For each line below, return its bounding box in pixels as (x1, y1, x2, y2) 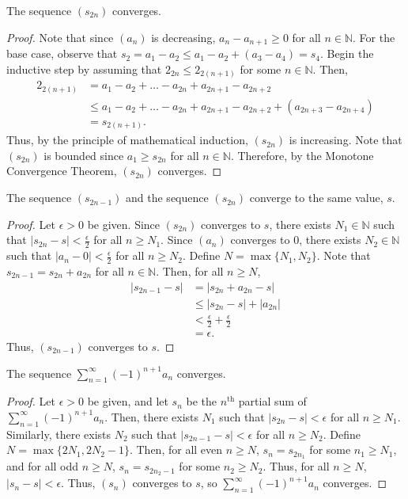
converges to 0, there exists (230, 231, 361, 248)
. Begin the (319, 45, 374, 62)
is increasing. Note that (289, 131, 402, 148)
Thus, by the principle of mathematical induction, (6, 131, 248, 148)
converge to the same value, (249, 189, 383, 206)
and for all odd (6, 458, 79, 474)
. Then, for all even (129, 441, 223, 458)
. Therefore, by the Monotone (230, 147, 374, 163)
